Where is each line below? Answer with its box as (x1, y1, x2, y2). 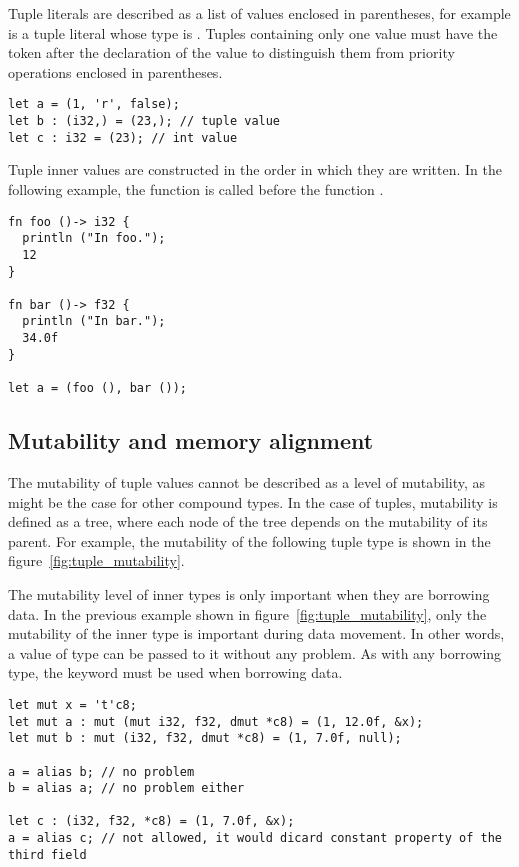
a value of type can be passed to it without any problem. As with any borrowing (8, 642, 502, 663)
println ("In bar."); (22, 314, 166, 329)
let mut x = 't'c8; (8, 697, 137, 712)
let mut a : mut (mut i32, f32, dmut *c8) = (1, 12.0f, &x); (8, 714, 424, 729)
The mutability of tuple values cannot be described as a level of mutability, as (8, 471, 486, 492)
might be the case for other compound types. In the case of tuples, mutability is (8, 491, 498, 512)
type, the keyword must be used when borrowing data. (8, 662, 343, 683)
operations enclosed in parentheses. (8, 61, 223, 82)
